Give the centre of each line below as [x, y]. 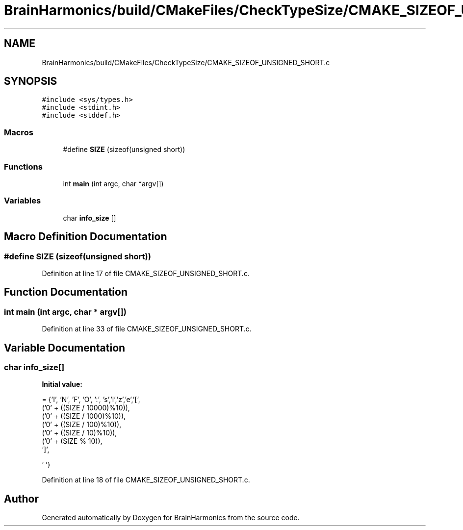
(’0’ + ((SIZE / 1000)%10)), [84, 416]
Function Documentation [66, 292]
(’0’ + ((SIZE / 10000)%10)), [86, 408]
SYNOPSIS [31, 81]
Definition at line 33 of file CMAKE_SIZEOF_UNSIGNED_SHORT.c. [147, 329]
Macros [19, 132]
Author [21, 499]
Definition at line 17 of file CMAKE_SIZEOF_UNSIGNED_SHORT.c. [146, 273]
